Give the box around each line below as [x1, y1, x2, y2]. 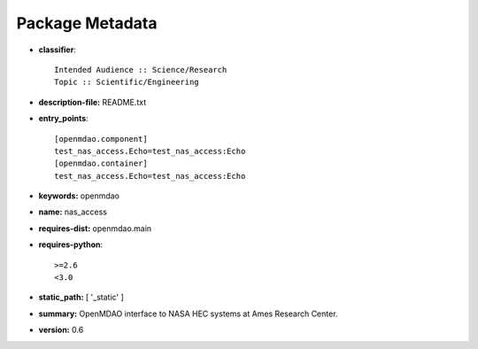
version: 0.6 [38, 324, 84, 336]
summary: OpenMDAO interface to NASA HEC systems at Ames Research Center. [38, 308, 338, 319]
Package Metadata [16, 13, 158, 33]
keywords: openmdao [38, 190, 119, 201]
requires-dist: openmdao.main [38, 222, 152, 234]
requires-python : [38, 239, 104, 250]
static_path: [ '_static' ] [38, 292, 124, 303]
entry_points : [38, 113, 89, 124]
